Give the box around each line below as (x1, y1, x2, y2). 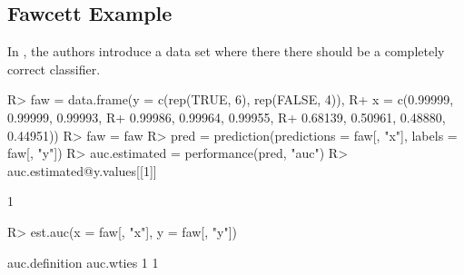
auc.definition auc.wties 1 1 (7, 252, 159, 271)
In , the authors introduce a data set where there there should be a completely (7, 42, 445, 61)
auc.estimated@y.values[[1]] (7, 161, 157, 180)
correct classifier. (7, 59, 101, 78)
